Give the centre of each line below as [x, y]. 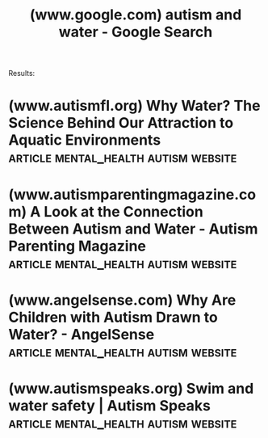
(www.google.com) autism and [136, 15]
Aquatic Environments [85, 140]
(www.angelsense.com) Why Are [122, 300]
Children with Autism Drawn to [113, 317]
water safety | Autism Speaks [110, 405]
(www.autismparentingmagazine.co [132, 194]
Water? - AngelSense [82, 334]
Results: [22, 74]
